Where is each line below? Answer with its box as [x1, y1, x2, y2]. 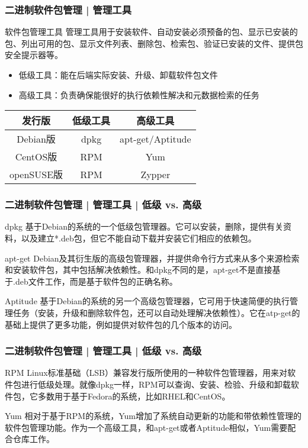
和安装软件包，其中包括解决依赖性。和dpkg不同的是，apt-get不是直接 [5, 263, 272, 276]
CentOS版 [15, 150, 57, 164]
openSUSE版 [9, 167, 63, 182]
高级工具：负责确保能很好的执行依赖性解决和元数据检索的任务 [18, 88, 259, 101]
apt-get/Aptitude [120, 131, 191, 146]
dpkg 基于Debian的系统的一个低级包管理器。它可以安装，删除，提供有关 [5, 220, 284, 233]
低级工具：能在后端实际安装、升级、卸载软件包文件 [18, 69, 218, 80]
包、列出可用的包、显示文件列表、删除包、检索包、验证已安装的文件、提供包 [5, 37, 303, 49]
